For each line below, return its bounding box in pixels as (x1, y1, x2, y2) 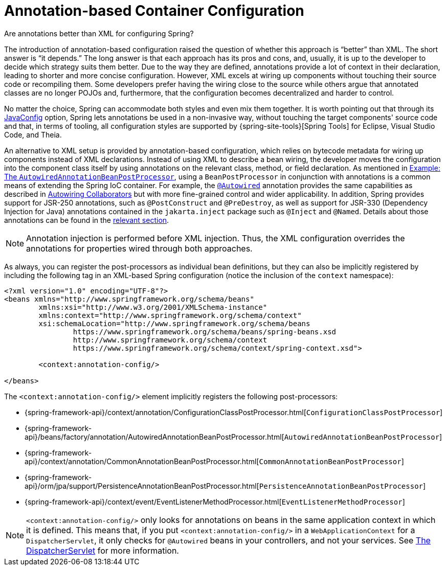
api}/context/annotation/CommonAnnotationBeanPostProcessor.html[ (25, 457, 259, 466)
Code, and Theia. (4, 130, 62, 139)
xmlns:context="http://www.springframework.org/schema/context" (38, 311, 302, 320)
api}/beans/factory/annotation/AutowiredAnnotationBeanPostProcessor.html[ (25, 432, 284, 441)
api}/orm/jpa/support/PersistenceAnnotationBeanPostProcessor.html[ (25, 481, 259, 490)
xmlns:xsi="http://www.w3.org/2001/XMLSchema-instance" (38, 303, 267, 311)
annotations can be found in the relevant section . (4, 215, 169, 224)
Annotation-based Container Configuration (4, 2, 304, 19)
